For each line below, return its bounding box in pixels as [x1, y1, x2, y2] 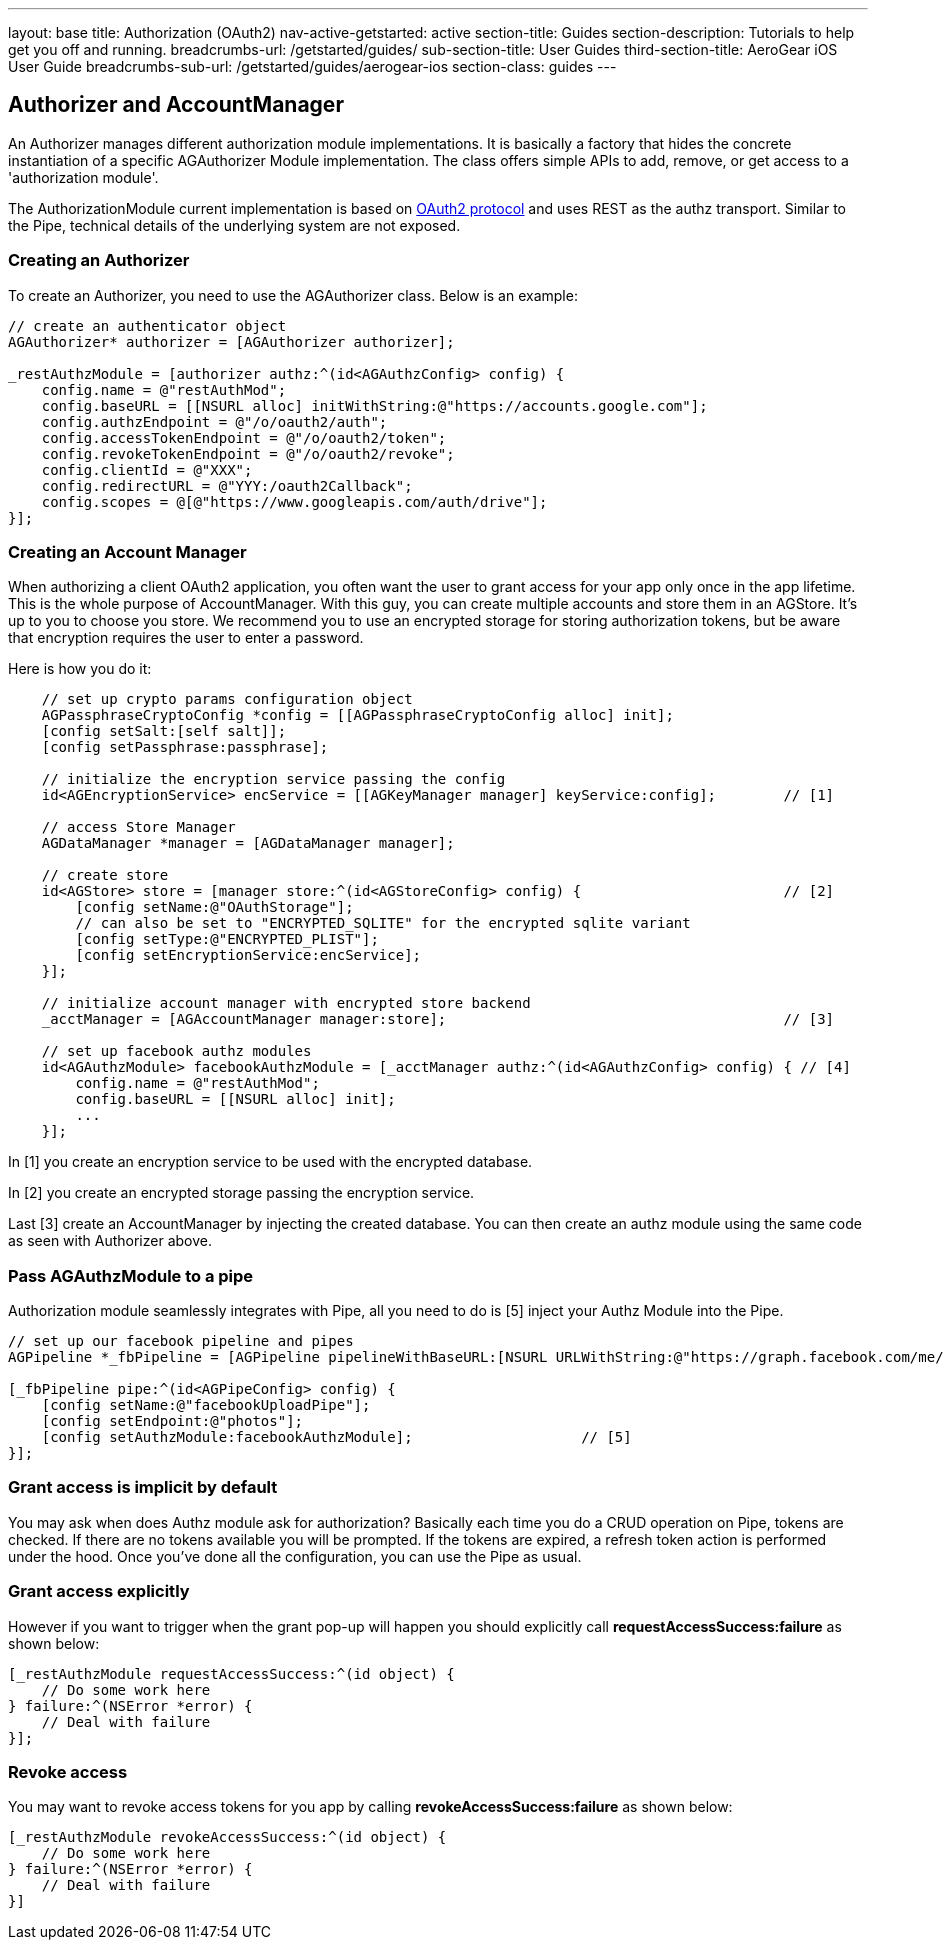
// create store [41, 867, 169, 884]
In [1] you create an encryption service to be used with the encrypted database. [8, 1153, 533, 1171]
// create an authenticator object [8, 317, 287, 334]
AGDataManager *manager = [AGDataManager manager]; [41, 835, 455, 852]
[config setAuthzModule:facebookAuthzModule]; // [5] [41, 1429, 632, 1446]
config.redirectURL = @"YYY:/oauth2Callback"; [41, 477, 413, 494]
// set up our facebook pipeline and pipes [8, 1333, 354, 1350]
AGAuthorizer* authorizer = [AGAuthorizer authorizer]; [8, 333, 455, 350]
